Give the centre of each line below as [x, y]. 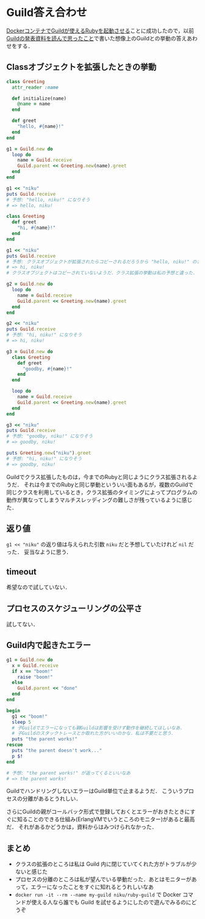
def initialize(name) [39, 99]
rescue [15, 745]
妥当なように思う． [48, 552]
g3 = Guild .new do [30, 352]
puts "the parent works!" [45, 739]
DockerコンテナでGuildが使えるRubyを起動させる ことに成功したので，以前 [100, 31]
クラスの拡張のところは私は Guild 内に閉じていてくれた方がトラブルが [103, 864]
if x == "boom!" [32, 671]
